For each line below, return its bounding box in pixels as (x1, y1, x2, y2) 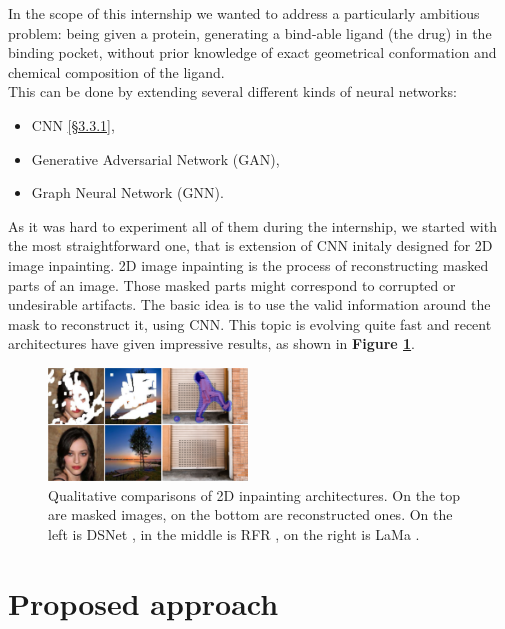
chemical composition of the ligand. (8, 61, 225, 82)
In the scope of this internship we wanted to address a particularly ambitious (8, 3, 480, 23)
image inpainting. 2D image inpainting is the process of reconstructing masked (8, 254, 489, 275)
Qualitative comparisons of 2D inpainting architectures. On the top (48, 484, 461, 505)
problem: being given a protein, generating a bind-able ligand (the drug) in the (8, 22, 492, 43)
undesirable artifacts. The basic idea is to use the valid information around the (8, 294, 491, 315)
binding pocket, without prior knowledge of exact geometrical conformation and (8, 42, 497, 63)
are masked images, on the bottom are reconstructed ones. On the (48, 504, 453, 525)
